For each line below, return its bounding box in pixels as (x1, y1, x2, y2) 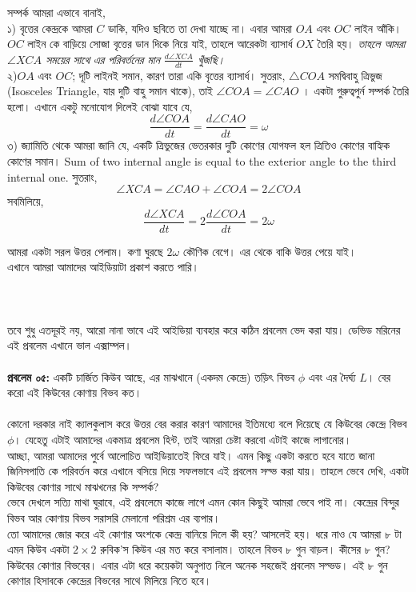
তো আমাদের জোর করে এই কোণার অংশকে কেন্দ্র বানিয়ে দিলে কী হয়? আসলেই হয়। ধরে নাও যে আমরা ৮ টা (7, 525, 402, 542)
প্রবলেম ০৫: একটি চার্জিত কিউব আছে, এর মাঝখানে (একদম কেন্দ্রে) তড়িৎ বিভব (7, 368, 295, 385)
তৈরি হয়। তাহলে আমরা (318, 35, 406, 52)
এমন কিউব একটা (7, 541, 70, 558)
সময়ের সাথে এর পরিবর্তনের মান (46, 50, 160, 67)
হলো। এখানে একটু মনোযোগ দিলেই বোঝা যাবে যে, (7, 98, 193, 114)
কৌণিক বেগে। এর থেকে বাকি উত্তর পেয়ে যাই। (182, 242, 357, 259)
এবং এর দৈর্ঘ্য (308, 368, 356, 385)
